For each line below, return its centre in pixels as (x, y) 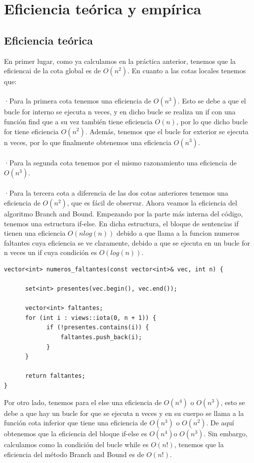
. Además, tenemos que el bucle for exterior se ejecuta (167, 131)
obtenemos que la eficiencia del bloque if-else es (76, 434)
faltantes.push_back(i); (101, 337)
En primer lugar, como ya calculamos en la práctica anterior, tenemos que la (120, 61)
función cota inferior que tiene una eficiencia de (76, 423)
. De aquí (220, 423)
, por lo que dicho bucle (212, 121)
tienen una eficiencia (35, 233)
